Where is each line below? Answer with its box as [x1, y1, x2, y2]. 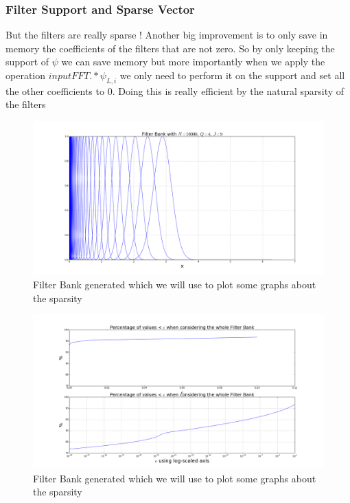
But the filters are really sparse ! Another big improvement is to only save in [5, 28, 328, 42]
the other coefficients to [5, 83, 104, 98]
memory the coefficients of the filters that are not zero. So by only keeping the [5, 41, 335, 55]
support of [5, 54, 49, 69]
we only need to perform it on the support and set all [119, 68, 345, 82]
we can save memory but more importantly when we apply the [61, 54, 325, 69]
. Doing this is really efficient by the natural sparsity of [112, 83, 345, 98]
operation [5, 68, 46, 82]
